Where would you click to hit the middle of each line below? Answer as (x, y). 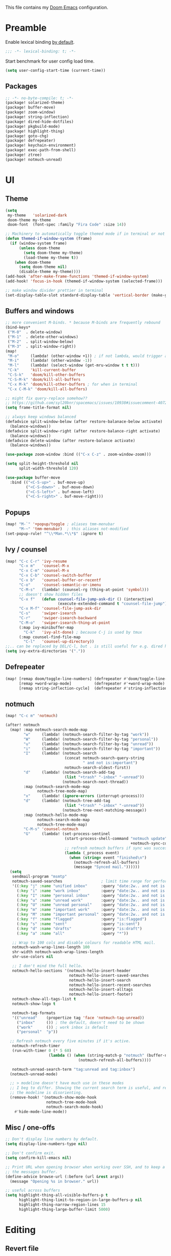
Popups (18, 512)
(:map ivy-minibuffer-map (46, 627)
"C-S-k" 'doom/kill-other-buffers (46, 375)
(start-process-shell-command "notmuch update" (116, 839)
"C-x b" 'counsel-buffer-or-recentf (60, 580)
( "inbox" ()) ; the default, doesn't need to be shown (80, 1022)
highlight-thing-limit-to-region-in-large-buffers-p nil (80, 1200)
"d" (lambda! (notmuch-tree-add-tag (67, 801)
